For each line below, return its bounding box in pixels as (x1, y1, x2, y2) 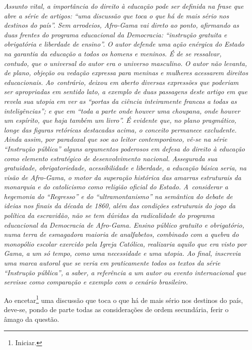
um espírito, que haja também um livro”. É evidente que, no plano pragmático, (4, 115, 236, 125)
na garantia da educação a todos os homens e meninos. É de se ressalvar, (4, 48, 222, 58)
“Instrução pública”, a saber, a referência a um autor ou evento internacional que (4, 267, 246, 277)
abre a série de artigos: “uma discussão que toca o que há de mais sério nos (4, 10, 229, 20)
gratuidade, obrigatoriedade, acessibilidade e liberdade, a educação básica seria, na (4, 163, 247, 173)
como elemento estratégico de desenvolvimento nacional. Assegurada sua (4, 153, 218, 163)
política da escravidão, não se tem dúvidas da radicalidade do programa (4, 210, 215, 220)
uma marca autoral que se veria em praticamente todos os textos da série (4, 258, 220, 268)
